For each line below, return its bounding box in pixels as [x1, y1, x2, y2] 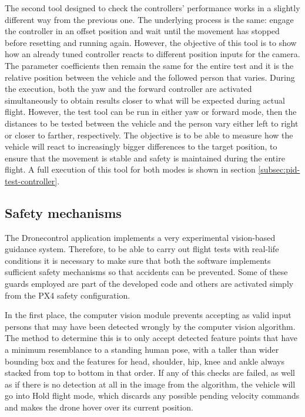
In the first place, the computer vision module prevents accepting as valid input [5, 309, 291, 321]
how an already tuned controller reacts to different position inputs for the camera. [5, 48, 300, 60]
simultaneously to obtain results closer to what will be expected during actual [5, 94, 285, 106]
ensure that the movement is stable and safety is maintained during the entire [5, 151, 285, 164]
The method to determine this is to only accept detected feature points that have [5, 332, 298, 344]
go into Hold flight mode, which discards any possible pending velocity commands [5, 389, 300, 402]
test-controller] [5, 174, 58, 187]
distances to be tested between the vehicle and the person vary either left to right [5, 117, 299, 129]
